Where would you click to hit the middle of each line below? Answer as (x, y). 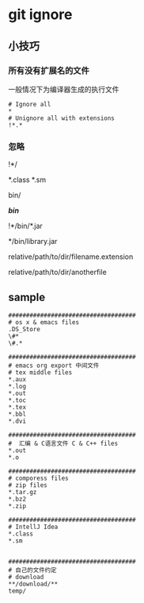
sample (27, 297)
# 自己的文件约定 (32, 570)
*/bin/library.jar (33, 242)
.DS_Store (25, 329)
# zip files (28, 485)
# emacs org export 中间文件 (54, 365)
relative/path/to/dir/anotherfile (57, 273)
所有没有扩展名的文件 (49, 71)
